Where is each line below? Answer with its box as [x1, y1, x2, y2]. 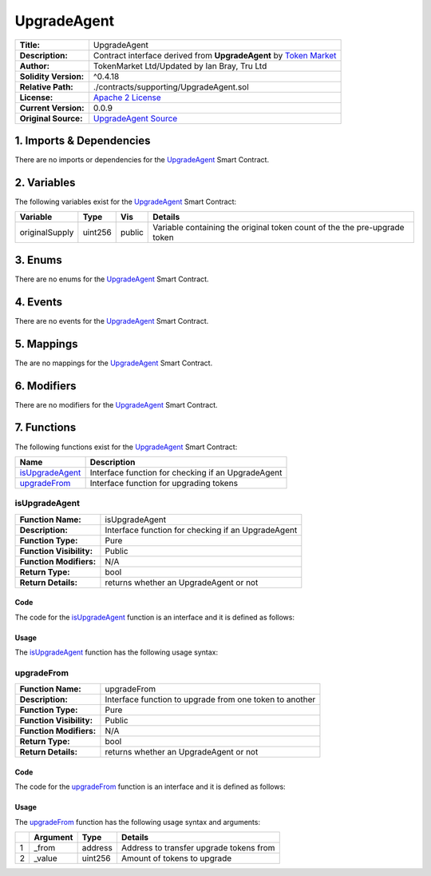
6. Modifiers [14, 379, 77, 392]
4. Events [14, 295, 63, 309]
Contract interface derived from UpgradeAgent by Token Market [93, 50, 337, 61]
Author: [19, 60, 50, 71]
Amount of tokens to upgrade [121, 852, 232, 863]
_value [33, 852, 57, 863]
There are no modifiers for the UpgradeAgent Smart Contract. [14, 400, 219, 409]
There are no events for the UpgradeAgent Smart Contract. [14, 316, 209, 325]
